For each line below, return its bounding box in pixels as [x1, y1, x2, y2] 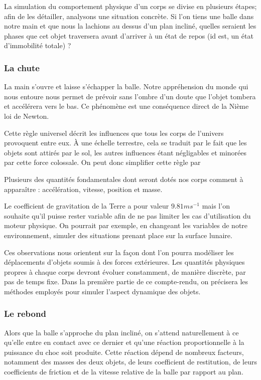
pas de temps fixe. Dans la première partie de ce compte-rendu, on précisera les [4, 276, 248, 287]
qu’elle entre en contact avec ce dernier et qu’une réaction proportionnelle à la [4, 337, 244, 347]
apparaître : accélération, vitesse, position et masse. [4, 183, 163, 194]
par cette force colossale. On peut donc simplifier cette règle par [4, 157, 201, 167]
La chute [4, 61, 40, 74]
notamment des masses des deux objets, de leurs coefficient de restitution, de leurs [4, 356, 257, 367]
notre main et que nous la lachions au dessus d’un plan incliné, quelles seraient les [4, 21, 256, 31]
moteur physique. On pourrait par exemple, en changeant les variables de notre [4, 220, 248, 231]
